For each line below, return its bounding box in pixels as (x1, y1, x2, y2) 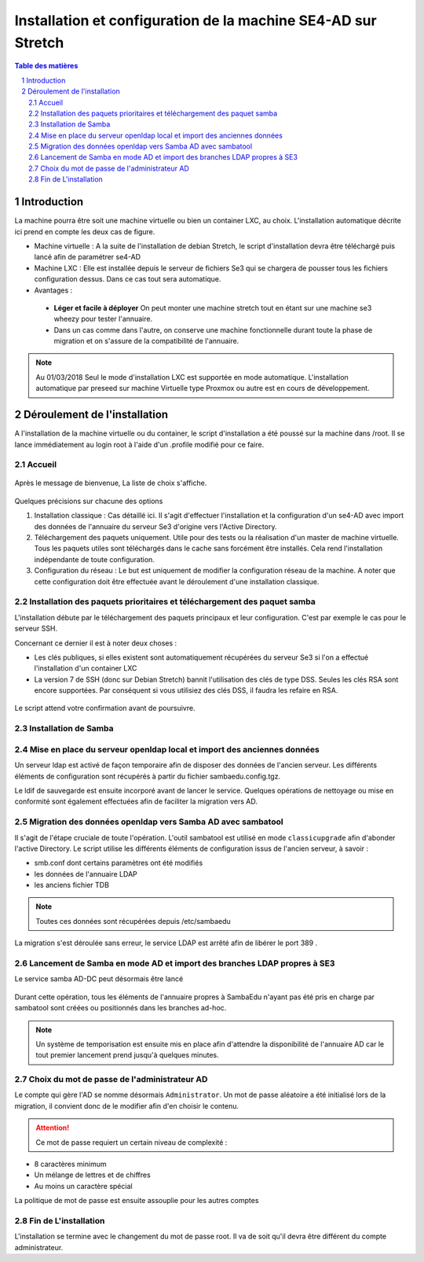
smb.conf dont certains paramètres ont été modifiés (34, 858, 203, 868)
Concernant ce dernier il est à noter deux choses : (14, 638, 177, 648)
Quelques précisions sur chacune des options (14, 496, 163, 506)
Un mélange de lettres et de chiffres (34, 1170, 151, 1179)
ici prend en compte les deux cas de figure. (14, 226, 155, 236)
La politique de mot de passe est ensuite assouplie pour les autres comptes (14, 1196, 259, 1205)
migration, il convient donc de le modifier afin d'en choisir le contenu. (14, 1101, 239, 1110)
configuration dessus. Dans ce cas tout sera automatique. (34, 274, 221, 284)
